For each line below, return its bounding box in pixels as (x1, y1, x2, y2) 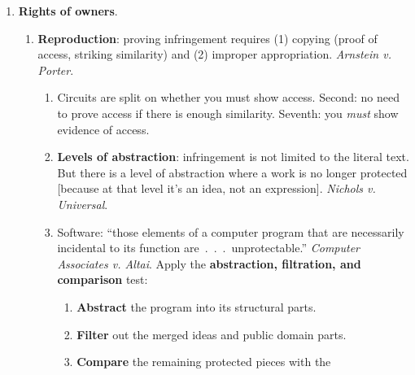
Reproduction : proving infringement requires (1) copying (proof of (37, 29, 378, 46)
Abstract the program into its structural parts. (76, 298, 317, 315)
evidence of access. (57, 120, 150, 137)
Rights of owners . (18, 2, 118, 19)
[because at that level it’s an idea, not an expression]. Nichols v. (57, 180, 376, 197)
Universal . (57, 195, 108, 212)
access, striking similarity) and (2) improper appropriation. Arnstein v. (37, 46, 391, 63)
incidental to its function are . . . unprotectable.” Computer (57, 239, 360, 256)
